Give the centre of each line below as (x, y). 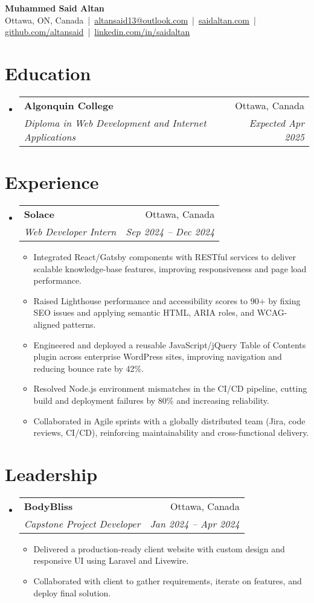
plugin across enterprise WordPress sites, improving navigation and (158, 356)
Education (48, 73)
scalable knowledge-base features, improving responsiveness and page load (170, 268)
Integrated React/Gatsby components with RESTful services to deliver (165, 257)
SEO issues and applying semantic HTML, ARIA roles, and (144, 312)
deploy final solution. (72, 592)
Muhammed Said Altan (55, 8)
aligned (47, 324)
